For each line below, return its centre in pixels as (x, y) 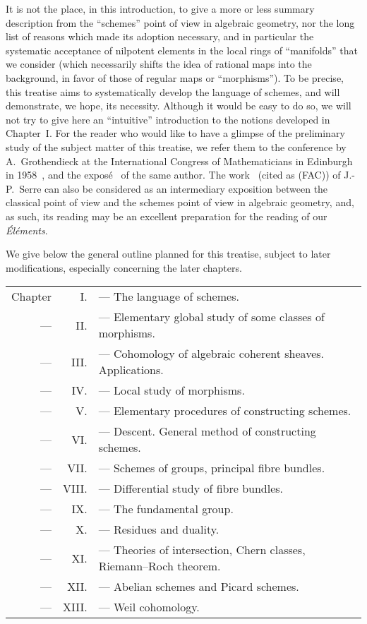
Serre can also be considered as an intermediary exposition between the (174, 188)
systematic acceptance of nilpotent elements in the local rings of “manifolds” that (182, 50)
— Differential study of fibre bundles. (191, 488)
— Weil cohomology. (149, 607)
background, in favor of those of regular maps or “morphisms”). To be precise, (175, 77)
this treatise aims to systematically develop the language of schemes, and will (173, 91)
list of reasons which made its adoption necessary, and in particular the (160, 36)
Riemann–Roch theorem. (160, 566)
